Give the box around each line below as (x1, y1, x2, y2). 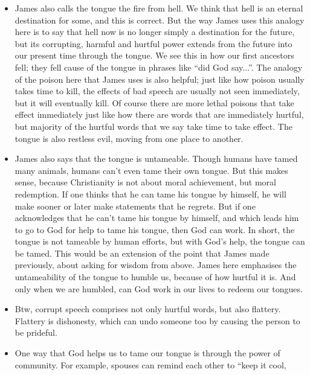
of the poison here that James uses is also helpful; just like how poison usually (15, 72, 305, 85)
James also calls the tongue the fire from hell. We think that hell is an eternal (15, 2, 303, 14)
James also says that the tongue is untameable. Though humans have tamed (15, 152, 298, 165)
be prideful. (15, 326, 57, 339)
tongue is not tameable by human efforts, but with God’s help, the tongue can (15, 235, 305, 248)
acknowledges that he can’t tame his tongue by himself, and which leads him (15, 211, 299, 224)
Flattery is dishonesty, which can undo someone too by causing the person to (15, 314, 300, 327)
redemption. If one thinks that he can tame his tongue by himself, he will (15, 187, 286, 200)
